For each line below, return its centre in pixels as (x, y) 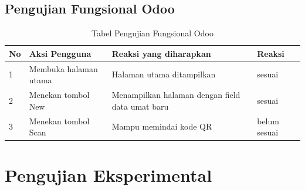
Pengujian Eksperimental (109, 175)
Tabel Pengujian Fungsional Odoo (152, 33)
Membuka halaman (63, 68)
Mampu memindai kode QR (162, 126)
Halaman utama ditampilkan (164, 74)
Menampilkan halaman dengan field (176, 95)
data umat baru (140, 106)
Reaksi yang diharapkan (161, 53)
